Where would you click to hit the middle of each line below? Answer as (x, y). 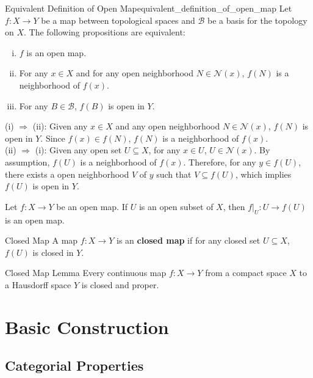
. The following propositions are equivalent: (105, 32)
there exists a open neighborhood (67, 174)
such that (174, 174)
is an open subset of (176, 206)
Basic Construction (87, 326)
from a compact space (246, 273)
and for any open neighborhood (135, 73)
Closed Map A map (41, 240)
